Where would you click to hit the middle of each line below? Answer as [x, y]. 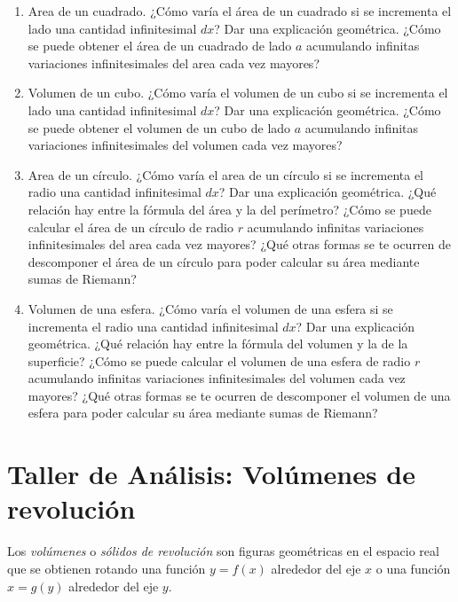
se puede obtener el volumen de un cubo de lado [159, 127]
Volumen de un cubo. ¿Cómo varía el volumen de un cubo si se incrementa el [238, 93]
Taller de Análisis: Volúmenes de [211, 474]
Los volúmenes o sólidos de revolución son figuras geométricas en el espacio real [223, 551]
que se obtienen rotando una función [107, 568]
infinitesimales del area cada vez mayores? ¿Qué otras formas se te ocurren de [240, 244]
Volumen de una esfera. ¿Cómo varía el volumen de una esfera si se [210, 308]
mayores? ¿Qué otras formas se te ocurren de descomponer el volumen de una [239, 395]
